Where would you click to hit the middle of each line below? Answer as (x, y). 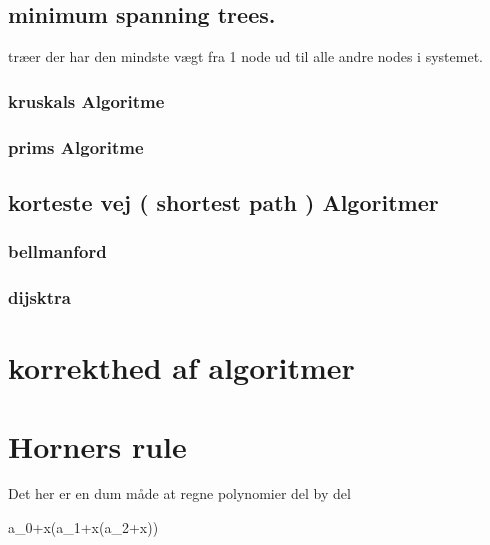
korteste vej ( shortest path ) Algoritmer (223, 201)
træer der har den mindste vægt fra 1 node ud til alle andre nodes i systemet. (245, 56)
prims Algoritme (76, 146)
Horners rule (97, 445)
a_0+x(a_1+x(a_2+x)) (83, 527)
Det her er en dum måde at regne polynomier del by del (179, 493)
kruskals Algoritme (86, 100)
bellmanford (57, 251)
